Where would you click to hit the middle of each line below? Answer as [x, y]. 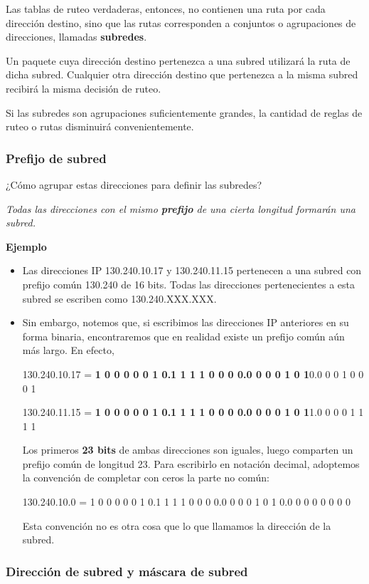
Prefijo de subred [56, 158]
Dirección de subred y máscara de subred [127, 571]
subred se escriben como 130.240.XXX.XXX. [119, 298]
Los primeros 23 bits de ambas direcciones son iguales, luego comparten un [188, 450]
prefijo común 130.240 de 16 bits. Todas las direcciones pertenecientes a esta [188, 284]
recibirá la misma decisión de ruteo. [84, 88]
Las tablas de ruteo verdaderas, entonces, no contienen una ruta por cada [166, 9]
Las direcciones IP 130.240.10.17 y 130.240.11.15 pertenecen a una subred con [192, 270]
